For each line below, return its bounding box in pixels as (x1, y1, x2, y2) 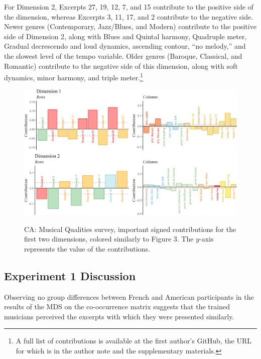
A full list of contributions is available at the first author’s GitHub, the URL (16, 335, 252, 346)
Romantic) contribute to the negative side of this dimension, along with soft (4, 60, 238, 71)
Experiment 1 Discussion (4, 268, 136, 283)
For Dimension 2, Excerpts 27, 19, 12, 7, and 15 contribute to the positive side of (4, 2, 253, 12)
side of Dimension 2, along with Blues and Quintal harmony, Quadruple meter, (4, 31, 247, 41)
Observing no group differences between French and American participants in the (4, 291, 254, 302)
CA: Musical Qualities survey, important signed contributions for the (24, 223, 236, 234)
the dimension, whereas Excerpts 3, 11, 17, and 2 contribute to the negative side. (4, 11, 253, 22)
